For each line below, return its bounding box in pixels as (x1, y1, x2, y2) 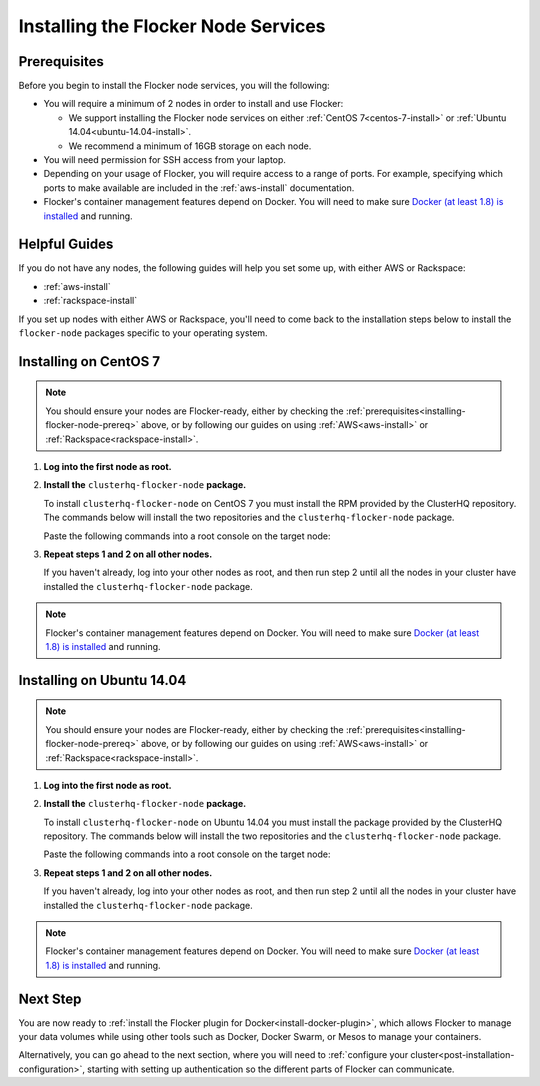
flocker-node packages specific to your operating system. (18, 327, 269, 339)
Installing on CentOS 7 (18, 353, 160, 370)
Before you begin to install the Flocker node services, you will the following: (18, 80, 330, 92)
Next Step (18, 990, 82, 1007)
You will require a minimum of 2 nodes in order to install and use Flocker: (43, 98, 344, 110)
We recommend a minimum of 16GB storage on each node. (68, 140, 312, 152)
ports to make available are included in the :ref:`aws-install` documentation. (43, 181, 355, 194)
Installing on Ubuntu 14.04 (18, 671, 187, 689)
